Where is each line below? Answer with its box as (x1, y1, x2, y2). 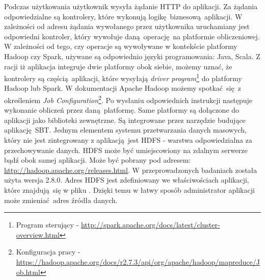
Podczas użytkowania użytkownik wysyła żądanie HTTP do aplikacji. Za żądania (4, 1, 258, 11)
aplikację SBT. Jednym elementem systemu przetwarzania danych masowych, (4, 124, 247, 135)
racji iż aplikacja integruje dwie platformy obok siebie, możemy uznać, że (4, 61, 232, 71)
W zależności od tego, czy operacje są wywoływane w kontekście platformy (4, 41, 237, 52)
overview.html (16, 229, 60, 240)
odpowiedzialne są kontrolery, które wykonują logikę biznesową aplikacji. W (4, 11, 243, 21)
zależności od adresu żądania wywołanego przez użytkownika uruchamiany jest (4, 21, 250, 32)
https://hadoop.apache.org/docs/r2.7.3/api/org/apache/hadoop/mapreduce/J (16, 256, 260, 267)
